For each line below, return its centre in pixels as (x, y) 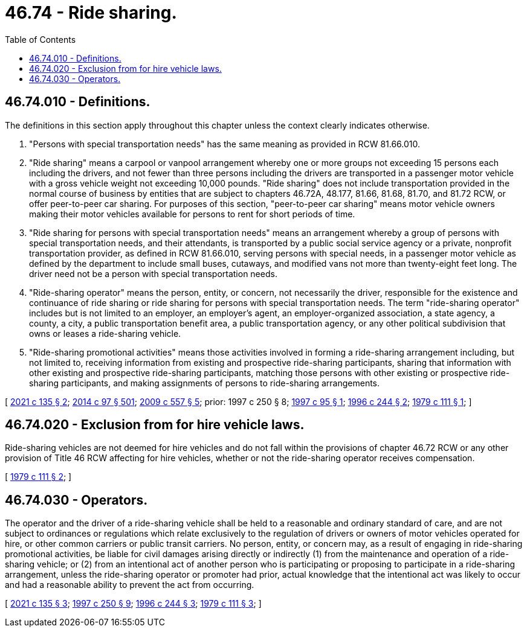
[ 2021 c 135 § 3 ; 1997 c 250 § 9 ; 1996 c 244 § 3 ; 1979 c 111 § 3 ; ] (133, 604)
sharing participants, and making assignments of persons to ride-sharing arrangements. (205, 383)
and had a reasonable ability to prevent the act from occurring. (130, 585)
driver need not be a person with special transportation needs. (153, 273)
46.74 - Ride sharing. (91, 13)
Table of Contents (40, 39)
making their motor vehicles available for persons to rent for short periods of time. (192, 214)
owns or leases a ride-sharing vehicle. (105, 333)
